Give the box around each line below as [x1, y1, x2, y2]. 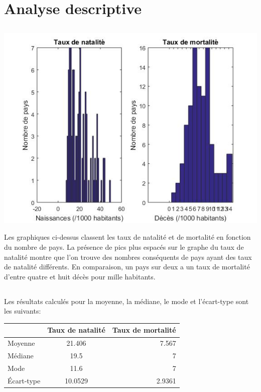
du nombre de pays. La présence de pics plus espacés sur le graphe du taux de [4, 241, 244, 252]
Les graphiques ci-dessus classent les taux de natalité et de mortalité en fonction [4, 232, 251, 242]
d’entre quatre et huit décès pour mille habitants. [4, 271, 156, 281]
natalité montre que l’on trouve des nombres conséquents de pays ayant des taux [4, 251, 252, 262]
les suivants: [4, 306, 41, 316]
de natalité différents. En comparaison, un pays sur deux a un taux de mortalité [4, 261, 250, 272]
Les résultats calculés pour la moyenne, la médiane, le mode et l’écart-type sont [4, 296, 249, 306]
